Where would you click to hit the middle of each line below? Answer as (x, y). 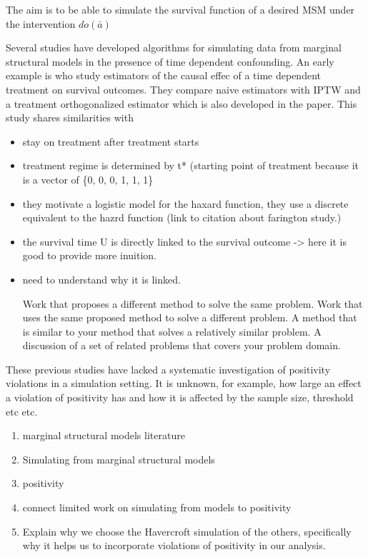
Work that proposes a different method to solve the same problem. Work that (193, 303)
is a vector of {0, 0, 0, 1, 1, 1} (88, 179)
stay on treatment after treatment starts (111, 141)
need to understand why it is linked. (101, 279)
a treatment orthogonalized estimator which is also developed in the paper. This (181, 103)
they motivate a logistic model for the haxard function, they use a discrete (185, 203)
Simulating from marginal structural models (119, 459)
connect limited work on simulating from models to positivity (157, 507)
